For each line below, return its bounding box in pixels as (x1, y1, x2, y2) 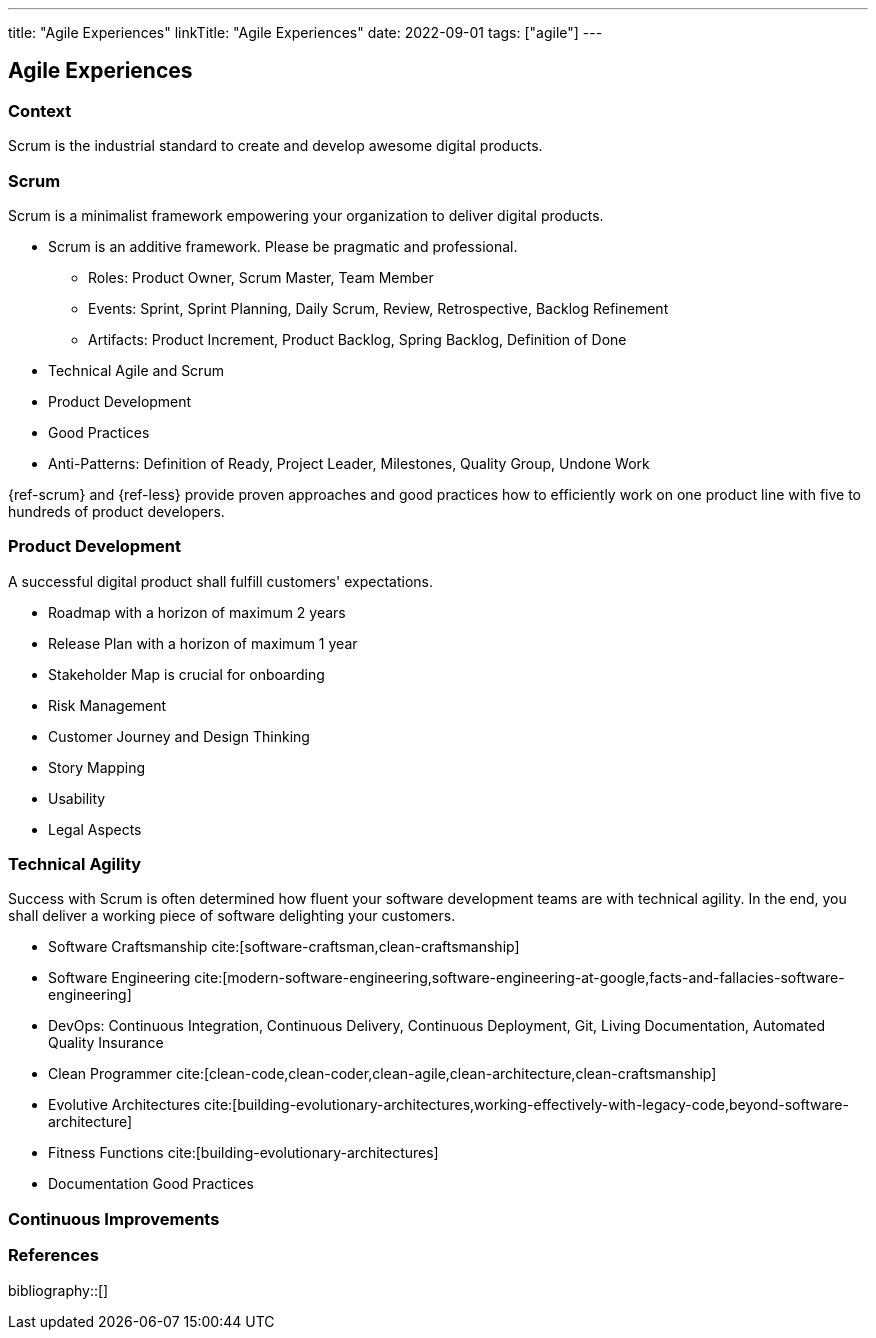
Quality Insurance (48, 1034, 164, 1052)
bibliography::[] (8, 1281, 109, 1299)
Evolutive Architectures (48, 1096, 201, 1114)
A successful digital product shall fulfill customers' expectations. (8, 572, 434, 590)
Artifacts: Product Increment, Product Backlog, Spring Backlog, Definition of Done (88, 330, 627, 348)
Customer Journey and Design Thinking (48, 727, 310, 745)
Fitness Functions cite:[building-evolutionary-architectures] (48, 1144, 439, 1162)
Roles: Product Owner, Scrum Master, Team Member (88, 268, 434, 286)
